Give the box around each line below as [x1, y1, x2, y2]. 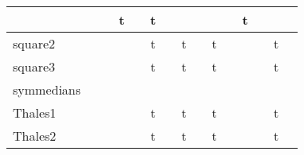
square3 [13, 57, 56, 76]
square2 [13, 34, 56, 52]
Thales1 [13, 103, 57, 122]
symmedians [13, 80, 81, 99]
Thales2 [13, 126, 57, 145]
